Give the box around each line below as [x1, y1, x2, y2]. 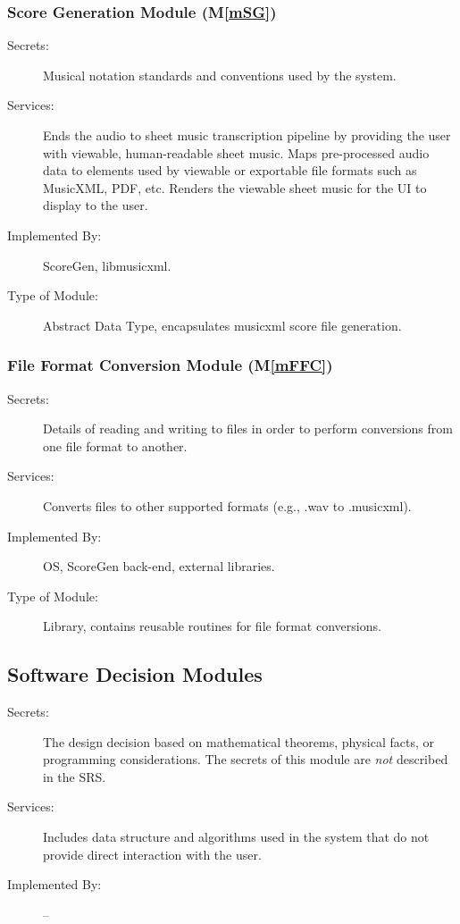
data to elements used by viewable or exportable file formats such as [43, 161, 417, 180]
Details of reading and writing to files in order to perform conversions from [43, 419, 453, 438]
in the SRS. [43, 767, 106, 785]
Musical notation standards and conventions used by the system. [43, 65, 397, 84]
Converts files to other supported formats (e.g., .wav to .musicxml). [43, 496, 412, 515]
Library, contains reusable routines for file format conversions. [43, 617, 381, 635]
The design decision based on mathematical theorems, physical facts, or [43, 732, 435, 751]
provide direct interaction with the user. [43, 844, 262, 863]
